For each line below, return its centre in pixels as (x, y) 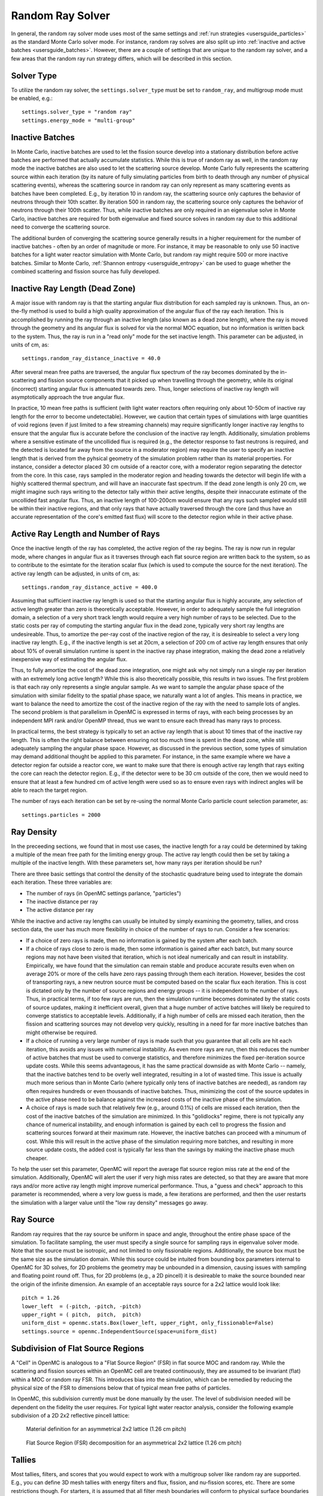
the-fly (19, 311)
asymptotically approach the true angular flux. (68, 397)
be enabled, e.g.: (32, 98)
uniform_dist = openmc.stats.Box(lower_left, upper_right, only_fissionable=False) (148, 1323)
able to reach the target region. (49, 790)
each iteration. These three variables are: (62, 882)
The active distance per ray (60, 910)
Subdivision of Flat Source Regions (78, 1348)
